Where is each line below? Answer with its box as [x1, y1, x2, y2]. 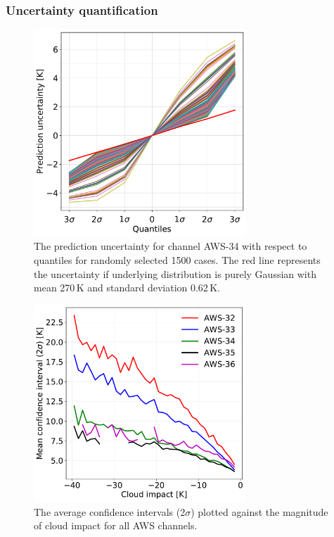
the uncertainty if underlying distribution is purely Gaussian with [34, 266, 316, 281]
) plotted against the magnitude [191, 504, 328, 519]
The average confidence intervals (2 [34, 504, 186, 519]
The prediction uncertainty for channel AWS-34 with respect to [34, 239, 307, 253]
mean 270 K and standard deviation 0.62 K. [34, 280, 220, 295]
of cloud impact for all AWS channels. [34, 518, 198, 533]
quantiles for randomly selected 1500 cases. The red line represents [34, 252, 321, 267]
